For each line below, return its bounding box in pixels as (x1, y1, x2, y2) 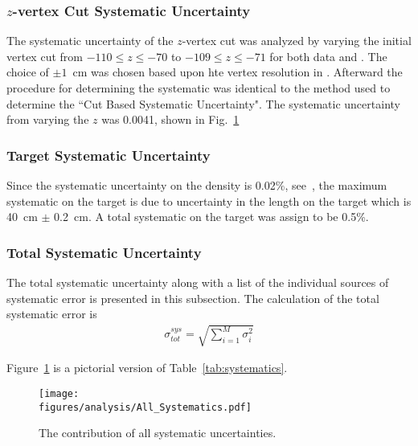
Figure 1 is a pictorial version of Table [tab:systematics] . (6, 359, 288, 376)
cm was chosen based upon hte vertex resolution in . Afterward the (72, 63, 403, 80)
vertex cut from (6, 47, 83, 64)
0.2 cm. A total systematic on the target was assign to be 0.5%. (54, 208, 369, 225)
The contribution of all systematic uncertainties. (39, 424, 277, 441)
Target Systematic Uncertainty (6, 145, 211, 165)
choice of (6, 63, 49, 80)
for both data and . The (269, 47, 387, 64)
